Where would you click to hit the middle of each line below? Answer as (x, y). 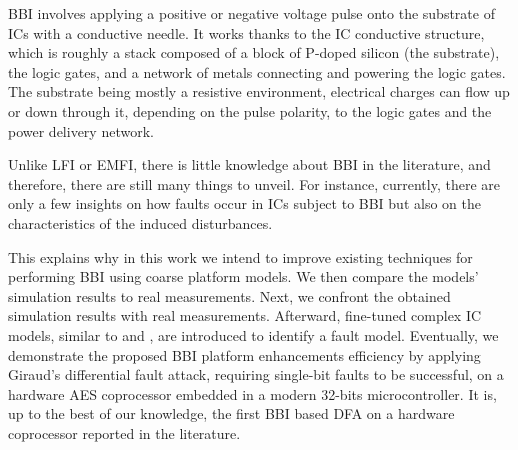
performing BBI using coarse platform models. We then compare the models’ (243, 276)
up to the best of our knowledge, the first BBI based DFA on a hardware (231, 413)
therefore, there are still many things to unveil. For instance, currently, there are (254, 183)
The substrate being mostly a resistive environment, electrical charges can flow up (259, 91)
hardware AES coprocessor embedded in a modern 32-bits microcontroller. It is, (252, 393)
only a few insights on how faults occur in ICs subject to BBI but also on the (244, 203)
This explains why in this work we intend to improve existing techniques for (240, 256)
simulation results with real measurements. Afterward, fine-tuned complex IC (245, 315)
